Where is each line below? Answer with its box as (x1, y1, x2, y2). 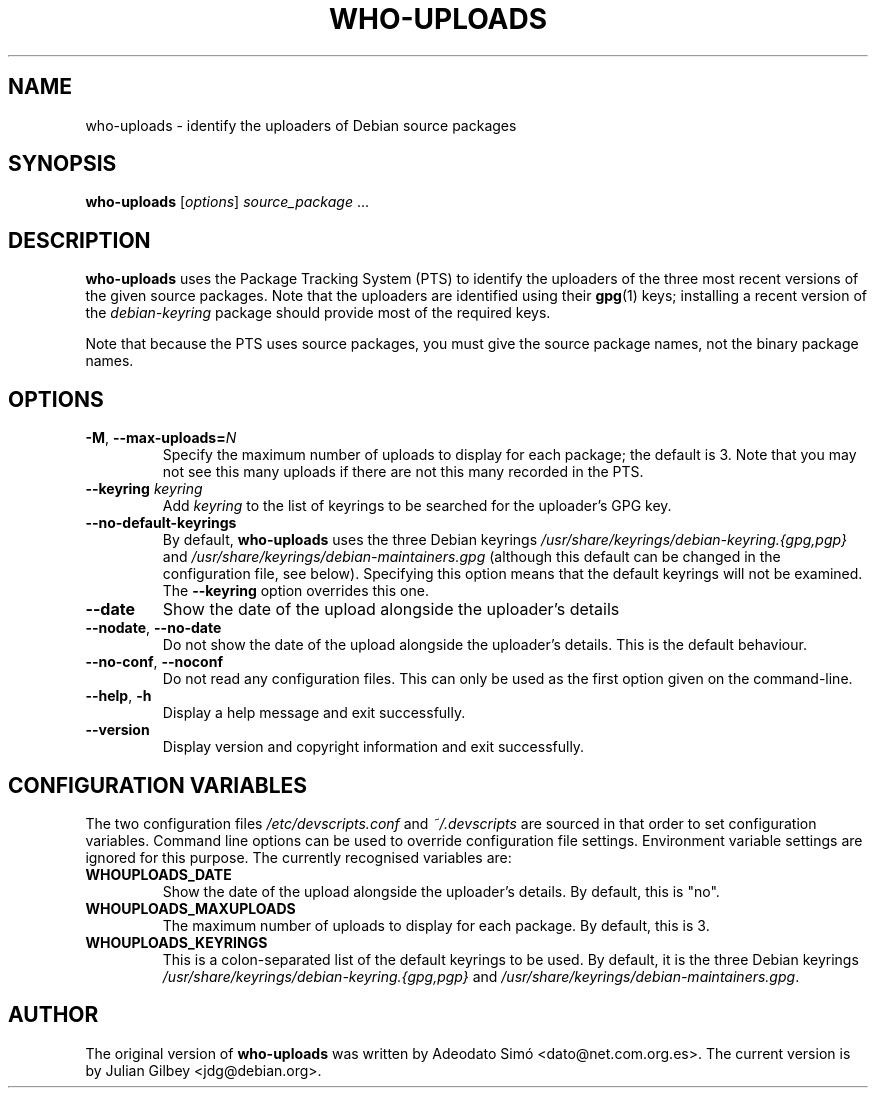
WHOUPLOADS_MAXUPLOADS (85, 899, 296, 917)
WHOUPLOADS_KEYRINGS (85, 933, 268, 951)
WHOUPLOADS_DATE (85, 865, 232, 883)
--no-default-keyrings (85, 514, 237, 532)
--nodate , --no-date (85, 619, 222, 637)
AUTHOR (8, 1002, 99, 1028)
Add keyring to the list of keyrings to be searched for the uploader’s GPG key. (162, 497, 672, 515)
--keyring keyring (85, 480, 203, 498)
